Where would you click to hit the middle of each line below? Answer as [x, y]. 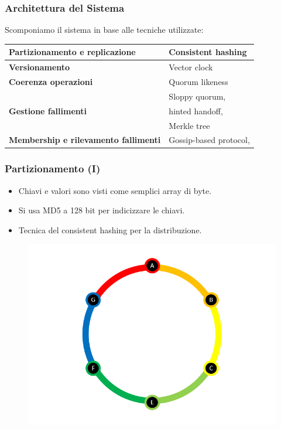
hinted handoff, [196, 110]
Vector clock [191, 67]
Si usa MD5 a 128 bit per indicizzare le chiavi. [102, 210]
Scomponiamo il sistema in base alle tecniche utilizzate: [104, 30]
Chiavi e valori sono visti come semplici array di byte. [115, 190]
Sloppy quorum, [197, 96]
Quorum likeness [198, 81]
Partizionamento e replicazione [72, 52]
